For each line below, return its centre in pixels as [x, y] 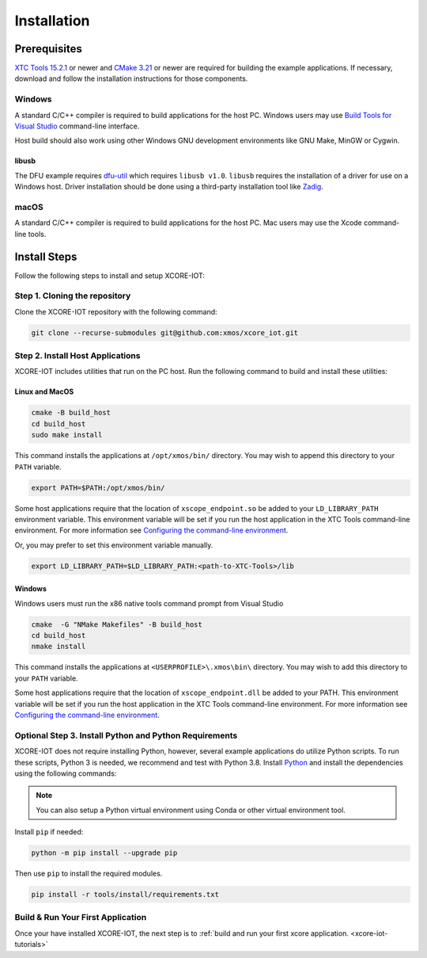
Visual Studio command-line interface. [77, 126]
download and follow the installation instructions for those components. [131, 78]
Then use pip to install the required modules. [89, 874]
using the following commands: [66, 773]
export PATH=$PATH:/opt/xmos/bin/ [98, 488]
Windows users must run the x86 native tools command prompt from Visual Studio [149, 603]
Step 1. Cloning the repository [73, 296]
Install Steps [46, 256]
